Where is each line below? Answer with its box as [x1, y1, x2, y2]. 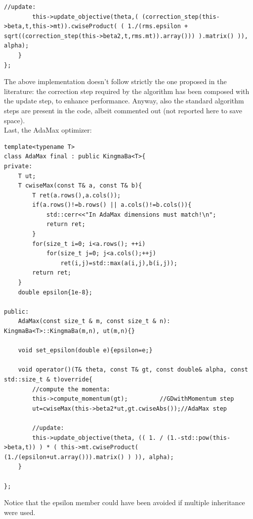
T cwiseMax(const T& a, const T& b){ [18, 182, 142, 189]
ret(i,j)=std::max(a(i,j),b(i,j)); [60, 259, 177, 267]
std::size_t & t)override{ [4, 376, 92, 383]
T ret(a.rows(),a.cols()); [32, 191, 121, 199]
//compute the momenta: [32, 385, 110, 393]
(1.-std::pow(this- [167, 434, 231, 441]
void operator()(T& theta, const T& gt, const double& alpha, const [18, 366, 248, 374]
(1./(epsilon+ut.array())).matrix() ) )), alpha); [4, 453, 174, 461]
